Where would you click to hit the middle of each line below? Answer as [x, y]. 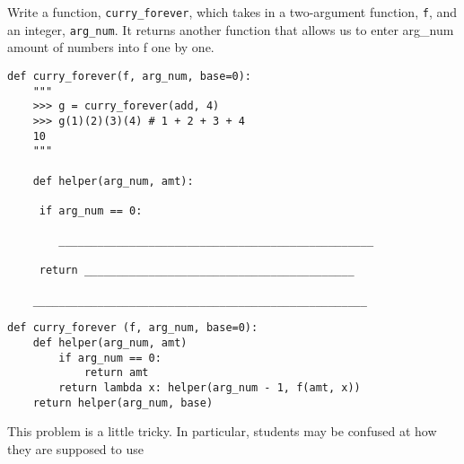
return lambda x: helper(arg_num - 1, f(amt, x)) [210, 388]
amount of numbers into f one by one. [111, 47]
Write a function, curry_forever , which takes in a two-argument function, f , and [232, 12]
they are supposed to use [75, 448]
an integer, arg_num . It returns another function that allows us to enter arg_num [231, 29]
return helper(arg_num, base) [123, 403]
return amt [116, 373]
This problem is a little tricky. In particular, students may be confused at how [222, 431]
